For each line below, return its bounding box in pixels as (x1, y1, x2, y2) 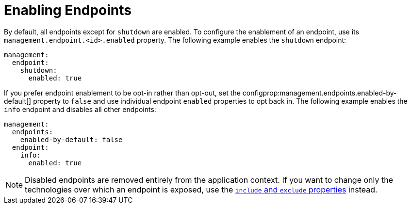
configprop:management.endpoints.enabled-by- (242, 88, 397, 97)
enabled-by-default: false (20, 135, 123, 144)
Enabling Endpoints (4, 2, 132, 18)
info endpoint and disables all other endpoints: (4, 105, 156, 113)
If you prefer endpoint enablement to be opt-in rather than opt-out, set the (4, 88, 241, 97)
